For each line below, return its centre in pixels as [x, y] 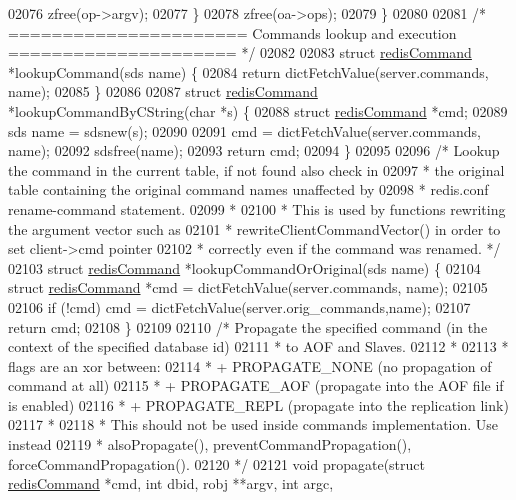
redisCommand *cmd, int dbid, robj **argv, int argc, [171, 483]
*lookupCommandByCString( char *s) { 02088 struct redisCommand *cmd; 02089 [258, 110]
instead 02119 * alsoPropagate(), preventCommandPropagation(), [210, 444]
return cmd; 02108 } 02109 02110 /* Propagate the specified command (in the [248, 326]
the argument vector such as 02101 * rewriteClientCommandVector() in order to [254, 228]
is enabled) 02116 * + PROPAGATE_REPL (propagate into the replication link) [258, 404]
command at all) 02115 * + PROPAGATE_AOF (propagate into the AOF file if [256, 385]
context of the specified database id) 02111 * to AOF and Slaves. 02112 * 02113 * [258, 346]
